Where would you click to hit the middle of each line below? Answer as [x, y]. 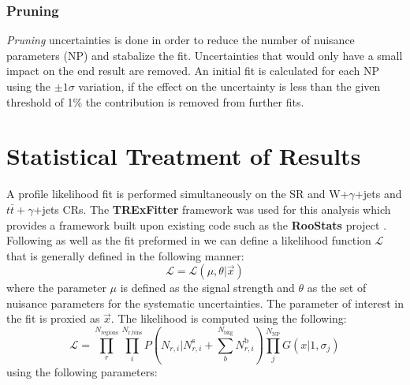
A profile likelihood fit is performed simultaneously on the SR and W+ [178, 194]
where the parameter [56, 288]
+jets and [378, 194]
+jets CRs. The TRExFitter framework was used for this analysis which [212, 209]
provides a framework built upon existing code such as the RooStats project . [197, 224]
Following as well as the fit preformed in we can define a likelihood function [189, 240]
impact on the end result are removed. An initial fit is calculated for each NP [193, 71]
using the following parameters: [82, 371]
